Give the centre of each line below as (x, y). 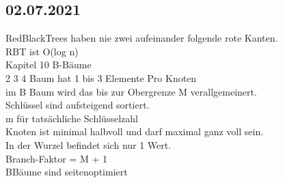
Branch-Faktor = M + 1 (57, 158)
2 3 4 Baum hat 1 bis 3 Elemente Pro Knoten (101, 78)
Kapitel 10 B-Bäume (49, 65)
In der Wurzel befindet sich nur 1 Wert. (89, 144)
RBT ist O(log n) (42, 51)
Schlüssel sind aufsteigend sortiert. (78, 105)
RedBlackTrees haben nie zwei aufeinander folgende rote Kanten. (142, 38)
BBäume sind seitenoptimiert (67, 172)
